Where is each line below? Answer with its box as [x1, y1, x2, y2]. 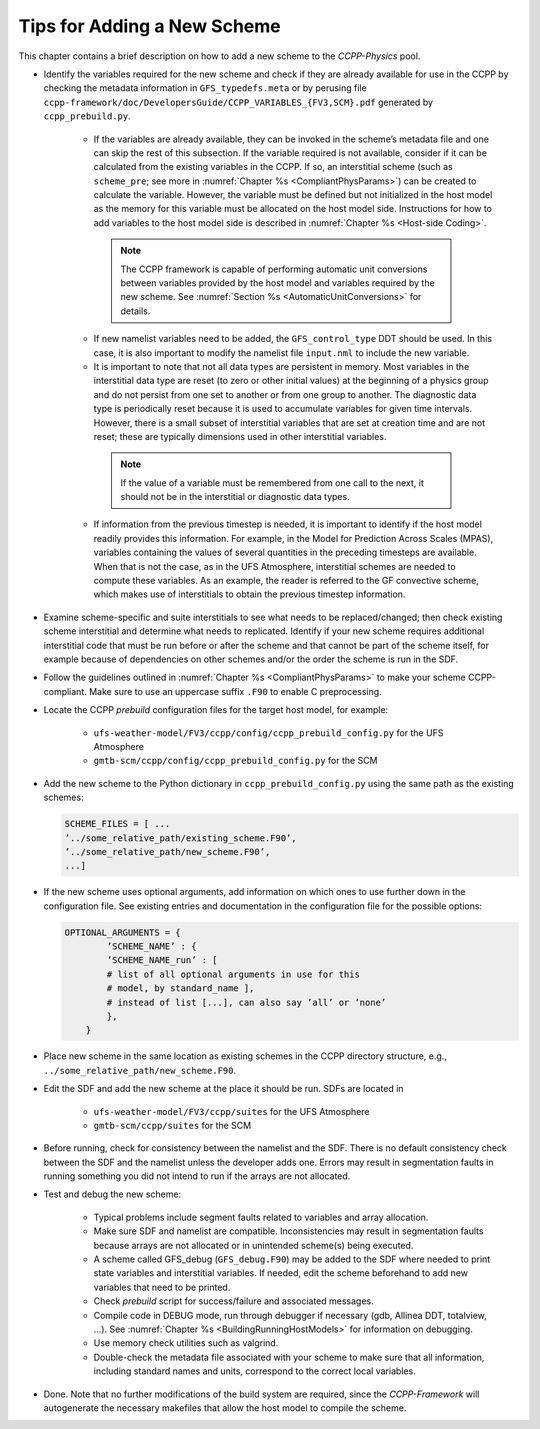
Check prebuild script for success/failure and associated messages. [93, 1295, 374, 1307]
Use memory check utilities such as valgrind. [93, 1337, 279, 1349]
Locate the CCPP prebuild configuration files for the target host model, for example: [43, 704, 389, 716]
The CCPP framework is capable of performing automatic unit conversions [120, 263, 428, 275]
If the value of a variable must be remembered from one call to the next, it [120, 476, 425, 489]
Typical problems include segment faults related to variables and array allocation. [93, 1211, 429, 1223]
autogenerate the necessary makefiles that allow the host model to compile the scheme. [43, 1401, 407, 1414]
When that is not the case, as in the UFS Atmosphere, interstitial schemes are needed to [93, 560, 456, 572]
